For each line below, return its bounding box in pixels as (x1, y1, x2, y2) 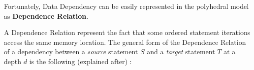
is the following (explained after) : (29, 56, 132, 66)
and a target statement (147, 46, 215, 57)
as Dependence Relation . (4, 10, 89, 21)
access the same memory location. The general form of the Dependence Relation (4, 36, 246, 47)
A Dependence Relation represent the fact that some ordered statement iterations (4, 27, 251, 37)
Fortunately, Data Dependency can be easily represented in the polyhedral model (4, 1, 249, 11)
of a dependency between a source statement (4, 46, 138, 57)
